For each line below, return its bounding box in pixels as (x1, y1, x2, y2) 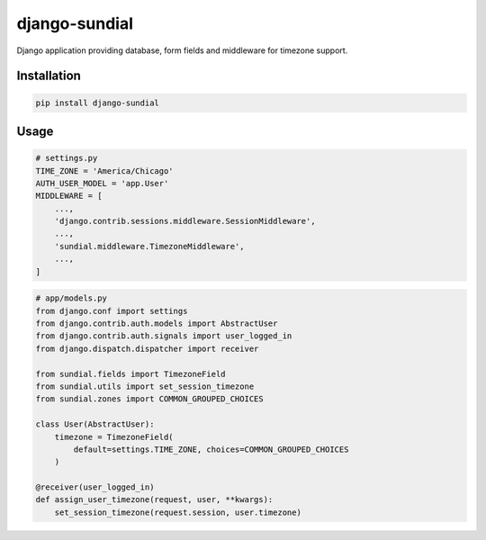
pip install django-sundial (35, 97, 159, 108)
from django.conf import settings (35, 306, 188, 316)
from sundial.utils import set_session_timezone (35, 381, 255, 391)
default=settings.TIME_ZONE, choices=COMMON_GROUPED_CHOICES (73, 444, 349, 454)
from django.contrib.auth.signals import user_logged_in (35, 331, 292, 341)
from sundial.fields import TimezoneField (35, 369, 226, 379)
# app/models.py (35, 293, 108, 303)
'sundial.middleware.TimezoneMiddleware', (54, 241, 245, 251)
